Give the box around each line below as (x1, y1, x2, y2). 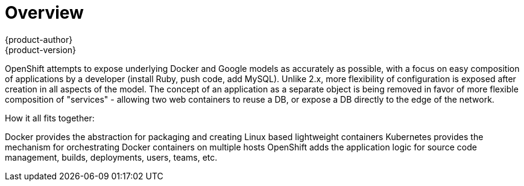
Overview (5, 2, 84, 23)
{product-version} (5, 44, 77, 55)
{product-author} (5, 34, 73, 45)
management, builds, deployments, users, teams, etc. (5, 152, 218, 162)
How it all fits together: (5, 112, 95, 123)
